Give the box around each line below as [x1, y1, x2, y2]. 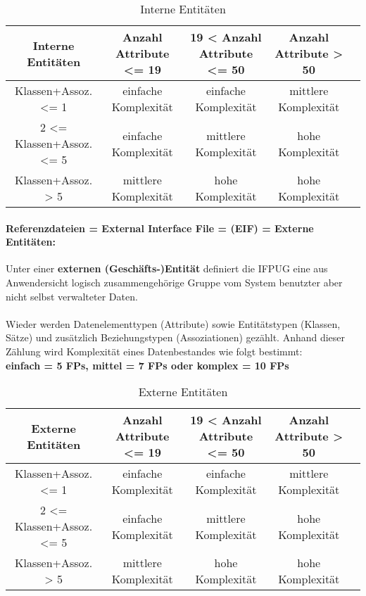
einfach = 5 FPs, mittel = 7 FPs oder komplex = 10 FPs [6, 357, 289, 372]
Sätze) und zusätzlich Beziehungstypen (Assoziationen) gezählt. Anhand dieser [6, 330, 346, 345]
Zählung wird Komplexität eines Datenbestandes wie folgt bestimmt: [6, 343, 303, 358]
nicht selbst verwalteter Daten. [6, 289, 138, 303]
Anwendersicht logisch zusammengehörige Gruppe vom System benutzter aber [6, 274, 343, 289]
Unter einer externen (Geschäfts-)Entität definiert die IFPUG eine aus [6, 261, 328, 276]
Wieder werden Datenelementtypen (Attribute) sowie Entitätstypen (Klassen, [6, 316, 341, 331]
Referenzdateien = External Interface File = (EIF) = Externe [6, 220, 314, 235]
